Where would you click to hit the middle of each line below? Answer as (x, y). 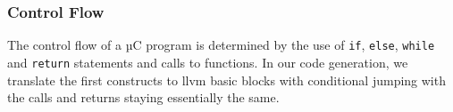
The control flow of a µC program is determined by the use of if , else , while (221, 45)
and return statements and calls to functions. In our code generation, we (208, 62)
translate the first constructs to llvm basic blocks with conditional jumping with (226, 80)
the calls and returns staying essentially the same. (143, 97)
